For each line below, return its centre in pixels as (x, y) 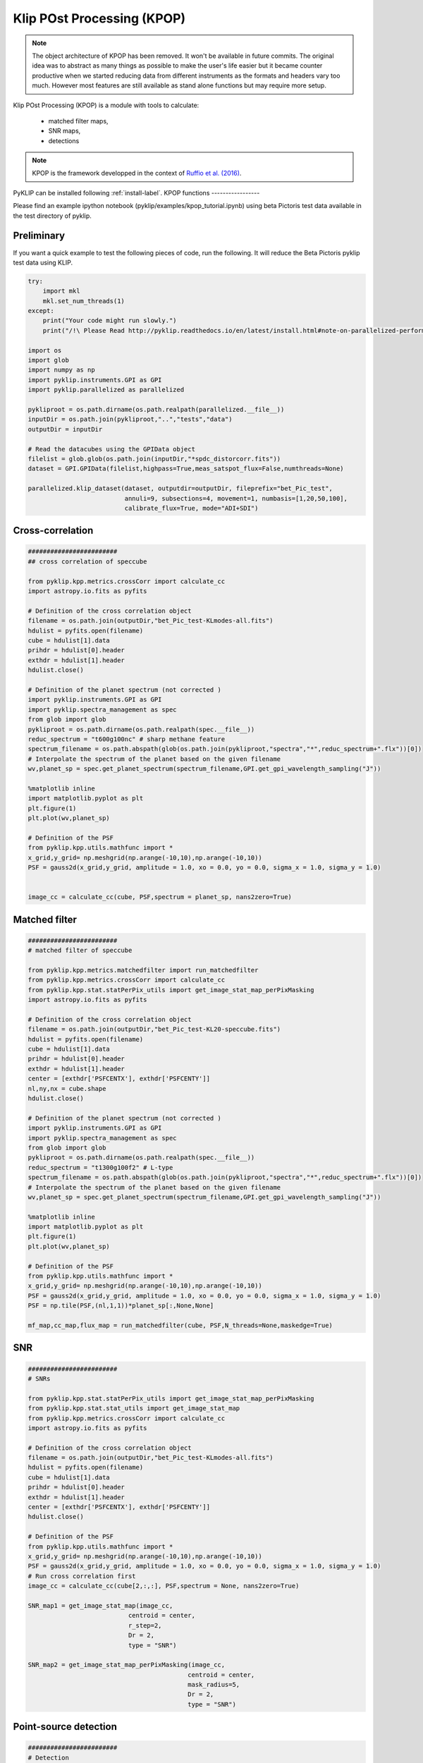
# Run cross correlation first (82, 1576)
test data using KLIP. (43, 262)
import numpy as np (61, 370)
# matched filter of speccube (80, 951)
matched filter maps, (78, 121)
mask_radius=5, (214, 1685)
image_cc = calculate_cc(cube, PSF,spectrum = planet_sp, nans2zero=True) (160, 897)
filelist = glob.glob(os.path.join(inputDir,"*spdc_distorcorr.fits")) (154, 459)
